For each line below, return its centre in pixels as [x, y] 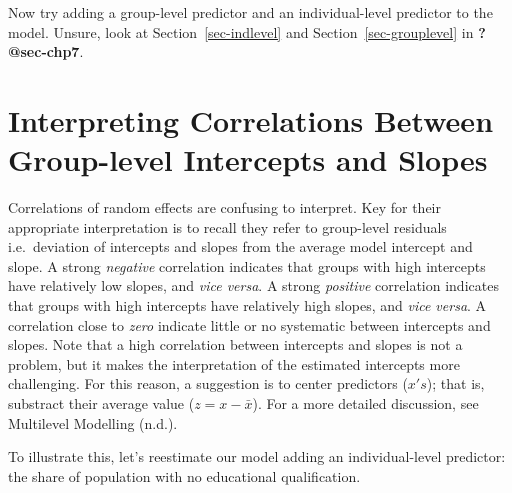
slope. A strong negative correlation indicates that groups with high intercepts [247, 265]
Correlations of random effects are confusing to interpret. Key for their [224, 207]
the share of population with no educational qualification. [184, 475]
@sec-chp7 [44, 51]
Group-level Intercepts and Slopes [248, 159]
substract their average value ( [101, 403]
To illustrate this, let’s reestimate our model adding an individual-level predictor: [257, 456]
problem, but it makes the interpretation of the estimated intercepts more [234, 363]
